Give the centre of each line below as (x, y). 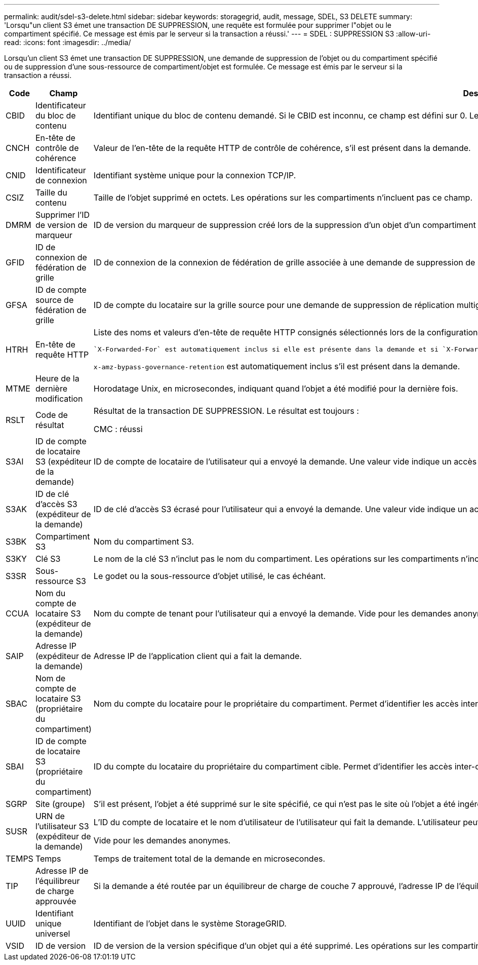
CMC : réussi (118, 429)
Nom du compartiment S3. (144, 542)
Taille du (51, 192)
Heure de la (57, 378)
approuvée (56, 901)
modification (59, 399)
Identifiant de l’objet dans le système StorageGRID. (190, 923)
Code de (51, 415)
